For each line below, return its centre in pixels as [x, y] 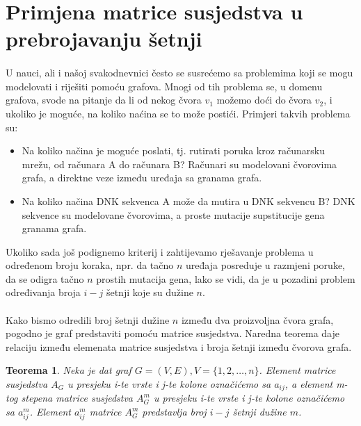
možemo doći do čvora [264, 100]
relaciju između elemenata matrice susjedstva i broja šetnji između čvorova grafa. [179, 346]
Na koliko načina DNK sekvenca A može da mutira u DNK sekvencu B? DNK [188, 200]
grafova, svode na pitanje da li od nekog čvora [104, 100]
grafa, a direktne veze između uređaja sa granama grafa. [142, 178]
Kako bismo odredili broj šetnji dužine [88, 319]
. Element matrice [297, 370]
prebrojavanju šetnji [104, 39]
